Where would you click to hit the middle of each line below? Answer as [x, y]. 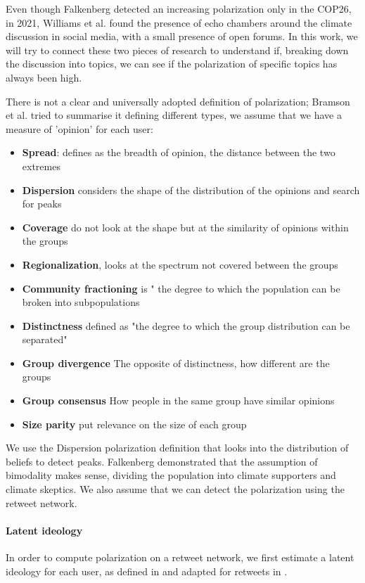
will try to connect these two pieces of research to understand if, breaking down [177, 50]
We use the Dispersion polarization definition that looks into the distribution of [177, 448]
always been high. [44, 77]
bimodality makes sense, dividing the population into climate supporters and [171, 475]
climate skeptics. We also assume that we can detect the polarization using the [175, 489]
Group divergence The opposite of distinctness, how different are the [176, 363]
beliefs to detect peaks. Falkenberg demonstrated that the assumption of [162, 461]
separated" [45, 339]
